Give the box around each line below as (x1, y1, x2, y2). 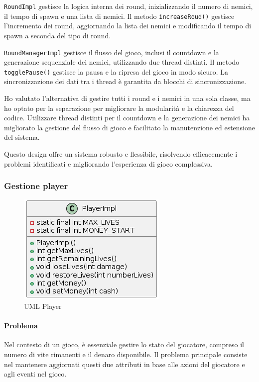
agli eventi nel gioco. (4, 369, 67, 379)
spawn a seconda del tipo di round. (4, 30, 111, 40)
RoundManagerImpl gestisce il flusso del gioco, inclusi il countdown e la (4, 47, 219, 57)
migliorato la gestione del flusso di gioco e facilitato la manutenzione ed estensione (4, 122, 255, 132)
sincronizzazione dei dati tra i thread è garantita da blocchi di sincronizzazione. (4, 76, 247, 87)
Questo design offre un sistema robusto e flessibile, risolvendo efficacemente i (4, 148, 238, 159)
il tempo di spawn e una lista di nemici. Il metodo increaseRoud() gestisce (4, 10, 235, 21)
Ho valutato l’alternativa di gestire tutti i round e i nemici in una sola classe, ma (4, 93, 251, 103)
